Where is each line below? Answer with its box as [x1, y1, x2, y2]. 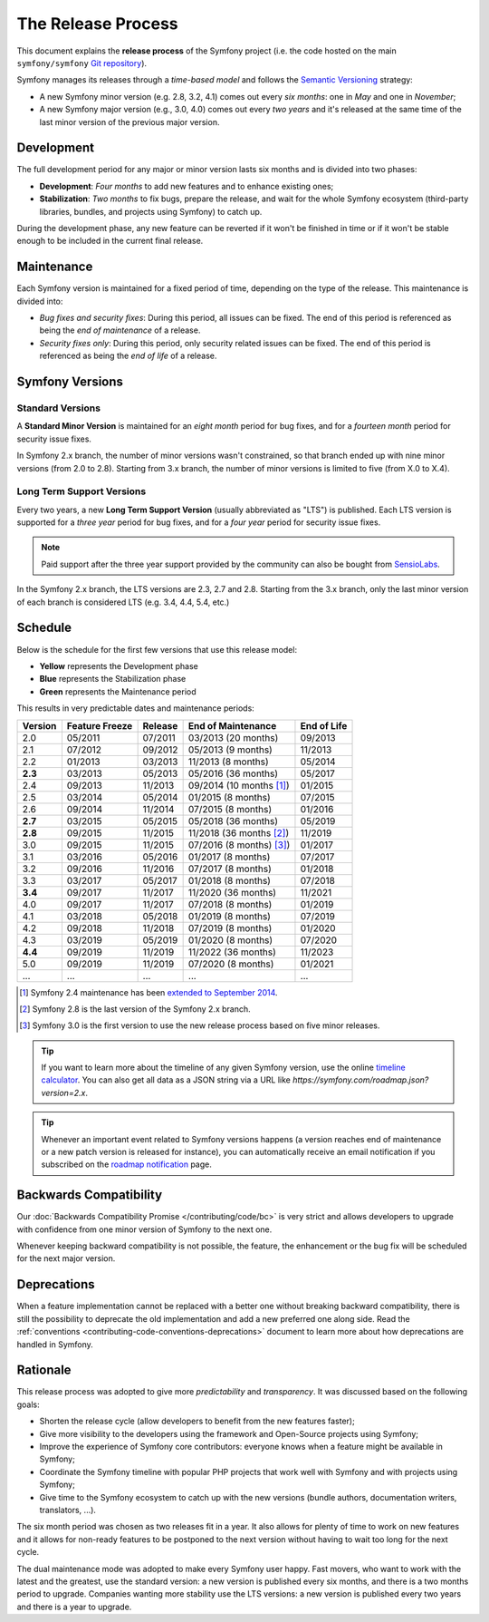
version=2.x [41, 1087, 86, 1098]
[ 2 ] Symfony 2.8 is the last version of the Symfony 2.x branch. [19, 1003, 251, 1015]
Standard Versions [16, 402, 101, 414]
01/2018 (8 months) [187, 874, 272, 887]
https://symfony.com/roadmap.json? [292, 1074, 429, 1085]
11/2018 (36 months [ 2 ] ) [187, 826, 290, 839]
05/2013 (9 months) [187, 743, 273, 756]
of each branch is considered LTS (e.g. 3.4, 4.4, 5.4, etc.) [16, 597, 230, 607]
